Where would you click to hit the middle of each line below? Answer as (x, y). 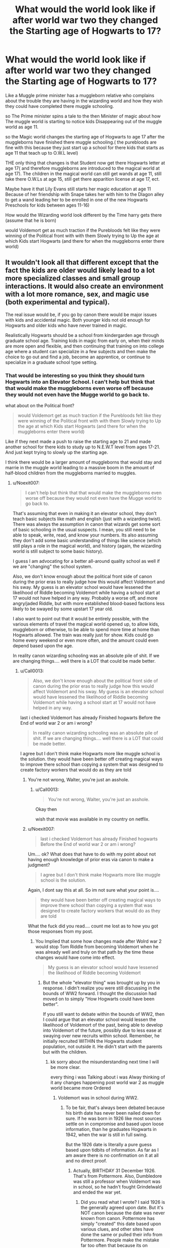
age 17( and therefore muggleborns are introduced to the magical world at (82, 168)
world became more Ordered (81, 1088)
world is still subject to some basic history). (58, 551)
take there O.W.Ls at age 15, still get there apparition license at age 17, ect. (82, 179)
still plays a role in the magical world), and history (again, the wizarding (87, 546)
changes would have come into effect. (75, 957)
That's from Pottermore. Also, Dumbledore (118, 1176)
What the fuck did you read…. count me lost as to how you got (93, 926)
